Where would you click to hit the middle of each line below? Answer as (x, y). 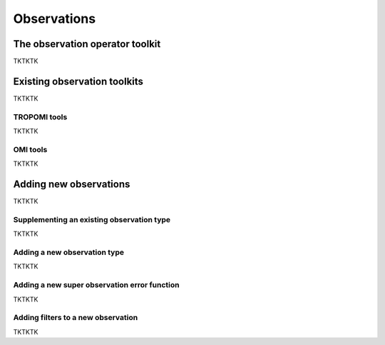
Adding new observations (72, 185)
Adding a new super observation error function (96, 285)
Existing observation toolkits (78, 81)
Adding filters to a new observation (76, 318)
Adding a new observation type (69, 252)
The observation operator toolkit (87, 44)
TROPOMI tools (40, 116)
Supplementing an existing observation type (92, 219)
